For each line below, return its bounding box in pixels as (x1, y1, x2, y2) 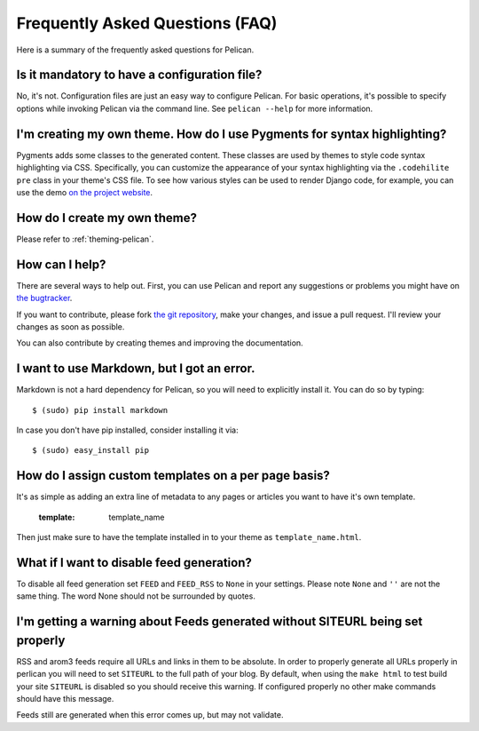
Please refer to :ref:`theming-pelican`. (16, 234, 154, 244)
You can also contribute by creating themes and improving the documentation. (16, 338, 303, 348)
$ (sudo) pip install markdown (32, 405, 169, 415)
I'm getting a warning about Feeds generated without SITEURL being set (16, 614, 423, 630)
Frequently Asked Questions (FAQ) (16, 13, 278, 33)
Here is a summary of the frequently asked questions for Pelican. (16, 44, 255, 55)
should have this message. (16, 694, 114, 704)
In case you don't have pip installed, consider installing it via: (16, 425, 239, 435)
